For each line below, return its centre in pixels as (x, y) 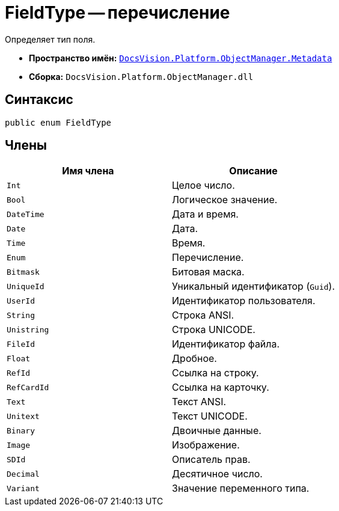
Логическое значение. (225, 200)
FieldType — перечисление (118, 13)
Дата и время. (205, 214)
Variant (23, 488)
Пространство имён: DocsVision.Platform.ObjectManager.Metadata (181, 58)
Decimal (23, 474)
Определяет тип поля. (50, 39)
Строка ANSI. (203, 315)
